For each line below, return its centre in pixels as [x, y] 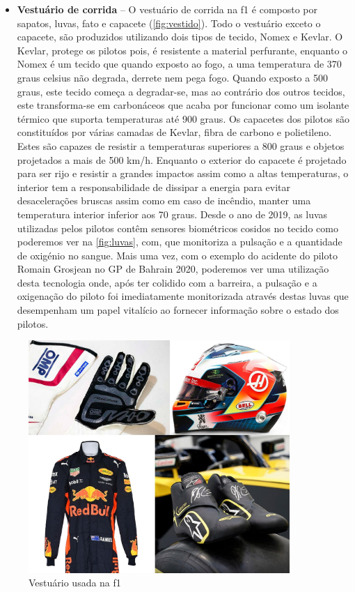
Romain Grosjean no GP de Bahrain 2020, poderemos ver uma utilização [173, 269]
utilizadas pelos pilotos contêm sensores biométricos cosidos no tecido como [177, 228]
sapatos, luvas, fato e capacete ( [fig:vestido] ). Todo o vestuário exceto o [169, 23]
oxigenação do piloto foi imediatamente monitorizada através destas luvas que [183, 296]
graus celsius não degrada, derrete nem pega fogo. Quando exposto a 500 [172, 77]
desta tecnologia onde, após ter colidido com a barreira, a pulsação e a [167, 282]
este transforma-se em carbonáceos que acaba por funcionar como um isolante [183, 105]
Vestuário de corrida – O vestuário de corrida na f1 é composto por [167, 9]
